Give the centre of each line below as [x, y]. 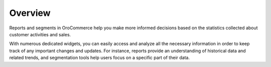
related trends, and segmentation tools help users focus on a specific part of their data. [100, 58]
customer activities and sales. [40, 34]
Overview [30, 13]
